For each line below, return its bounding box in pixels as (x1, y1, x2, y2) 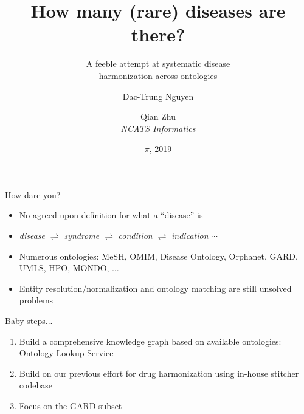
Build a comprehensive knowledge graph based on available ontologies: (19, 334, 282, 347)
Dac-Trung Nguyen (122, 89, 194, 102)
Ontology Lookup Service (19, 347, 114, 359)
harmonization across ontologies (98, 69, 218, 81)
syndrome (64, 229, 100, 242)
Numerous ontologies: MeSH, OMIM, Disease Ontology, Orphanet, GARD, (19, 249, 298, 262)
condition (118, 229, 153, 242)
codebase (19, 379, 52, 392)
